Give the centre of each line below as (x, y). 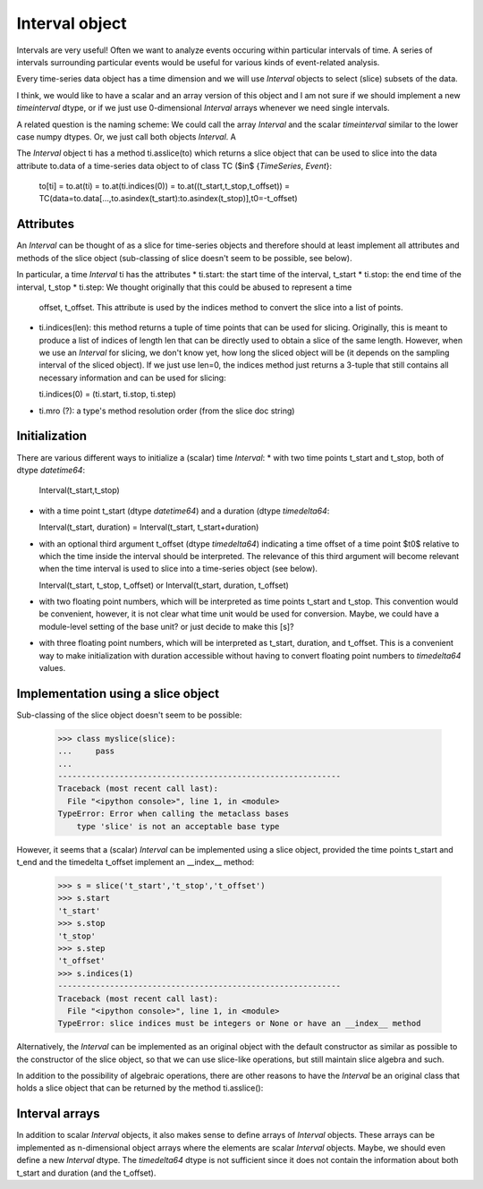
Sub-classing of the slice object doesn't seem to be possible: (129, 715)
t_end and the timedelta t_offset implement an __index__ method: (136, 862)
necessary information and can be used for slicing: (133, 378)
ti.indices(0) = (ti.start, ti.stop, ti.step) (107, 395)
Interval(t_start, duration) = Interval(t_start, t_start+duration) (149, 527)
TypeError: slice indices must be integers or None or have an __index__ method (239, 1023)
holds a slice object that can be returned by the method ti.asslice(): (140, 1088)
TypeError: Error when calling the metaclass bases (174, 814)
